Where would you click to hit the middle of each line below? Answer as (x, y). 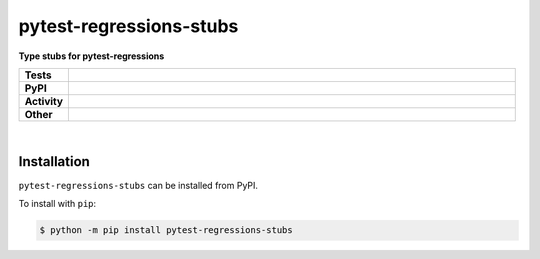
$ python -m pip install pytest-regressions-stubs (166, 230)
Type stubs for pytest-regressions (91, 56)
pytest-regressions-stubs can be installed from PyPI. (138, 185)
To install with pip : (57, 204)
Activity (44, 101)
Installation (54, 161)
